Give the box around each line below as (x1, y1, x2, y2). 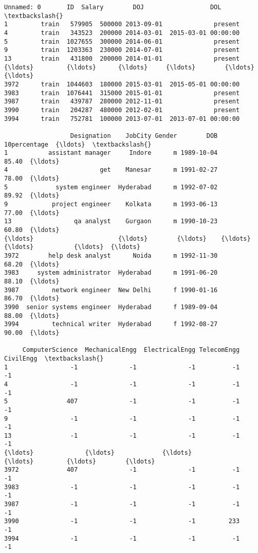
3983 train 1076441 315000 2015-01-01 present (4, 89, 240, 97)
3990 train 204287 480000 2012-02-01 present (4, 106, 240, 114)
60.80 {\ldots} (4, 226, 60, 234)
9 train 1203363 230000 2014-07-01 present (4, 46, 240, 54)
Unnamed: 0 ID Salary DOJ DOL (4, 4, 222, 11)
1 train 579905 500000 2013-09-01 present (4, 21, 240, 28)
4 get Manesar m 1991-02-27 (4, 166, 218, 174)
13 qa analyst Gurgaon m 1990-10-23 (4, 218, 218, 225)
